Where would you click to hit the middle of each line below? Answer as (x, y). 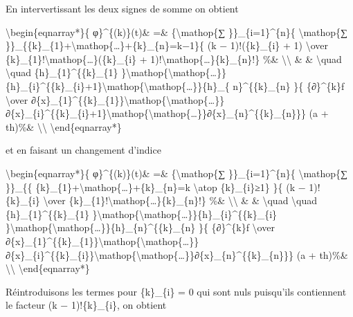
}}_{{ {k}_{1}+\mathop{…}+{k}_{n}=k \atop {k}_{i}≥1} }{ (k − (156, 187)
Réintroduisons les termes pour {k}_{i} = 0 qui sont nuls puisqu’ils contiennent (176, 291)
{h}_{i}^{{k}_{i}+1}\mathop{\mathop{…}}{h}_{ (118, 85)
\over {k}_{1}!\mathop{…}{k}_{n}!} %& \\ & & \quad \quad (180, 200)
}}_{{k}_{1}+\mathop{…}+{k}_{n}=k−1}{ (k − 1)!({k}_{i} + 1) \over (167, 45)
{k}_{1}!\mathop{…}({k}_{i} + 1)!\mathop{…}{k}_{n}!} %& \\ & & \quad (174, 58)
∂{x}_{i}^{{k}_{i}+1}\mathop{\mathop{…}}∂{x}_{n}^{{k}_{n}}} (156, 113)
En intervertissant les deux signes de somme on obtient (122, 8)
